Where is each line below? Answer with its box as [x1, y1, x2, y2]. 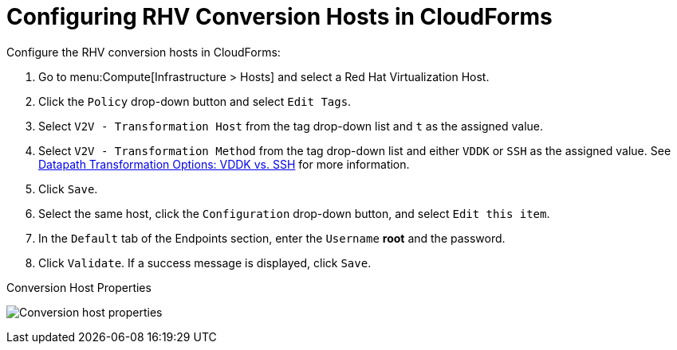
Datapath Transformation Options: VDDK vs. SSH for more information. [38, 157, 410, 171]
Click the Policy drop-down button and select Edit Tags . [38, 94, 352, 108]
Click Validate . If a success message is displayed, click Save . [38, 255, 372, 270]
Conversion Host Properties [6, 280, 152, 294]
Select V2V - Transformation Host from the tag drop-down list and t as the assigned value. [38, 119, 544, 133]
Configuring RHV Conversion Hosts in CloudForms [6, 3, 553, 30]
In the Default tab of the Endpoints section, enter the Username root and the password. [38, 231, 506, 245]
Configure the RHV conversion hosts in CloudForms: [6, 45, 281, 59]
